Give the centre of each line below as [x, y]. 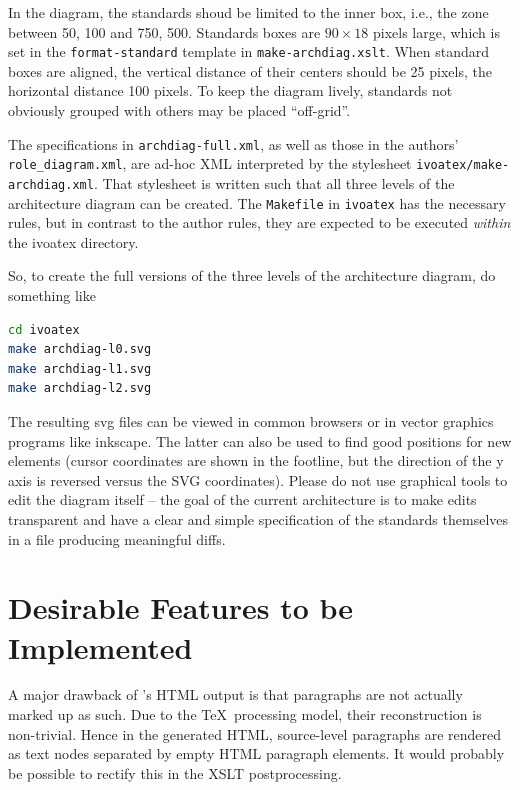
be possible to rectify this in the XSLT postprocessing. [175, 772]
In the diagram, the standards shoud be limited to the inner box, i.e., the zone [248, 12]
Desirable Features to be [181, 607]
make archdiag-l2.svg [80, 388]
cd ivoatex [44, 329]
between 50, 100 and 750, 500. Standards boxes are [164, 31]
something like [52, 295]
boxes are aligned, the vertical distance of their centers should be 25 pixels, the [250, 70]
